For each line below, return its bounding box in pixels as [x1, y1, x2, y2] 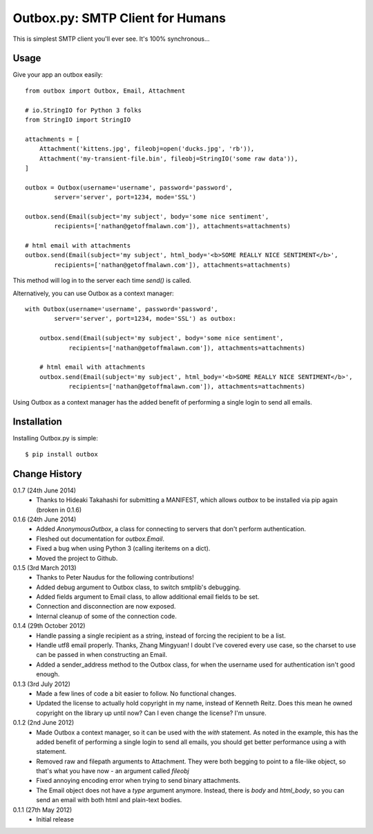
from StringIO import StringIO [25, 116, 131, 124]
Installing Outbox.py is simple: [12, 434, 98, 443]
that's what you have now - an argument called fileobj [36, 767, 189, 775]
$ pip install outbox [25, 450, 98, 458]
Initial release [36, 815, 74, 824]
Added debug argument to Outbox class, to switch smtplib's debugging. [36, 583, 241, 591]
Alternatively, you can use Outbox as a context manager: [12, 289, 174, 297]
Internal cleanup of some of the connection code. [36, 612, 178, 620]
